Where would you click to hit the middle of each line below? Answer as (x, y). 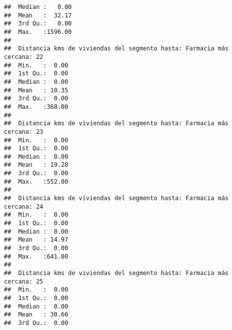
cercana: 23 (24, 132)
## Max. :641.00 (36, 256)
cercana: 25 (24, 281)
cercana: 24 (24, 206)
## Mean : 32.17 (38, 15)
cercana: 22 (24, 57)
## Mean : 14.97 (36, 240)
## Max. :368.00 (36, 107)
